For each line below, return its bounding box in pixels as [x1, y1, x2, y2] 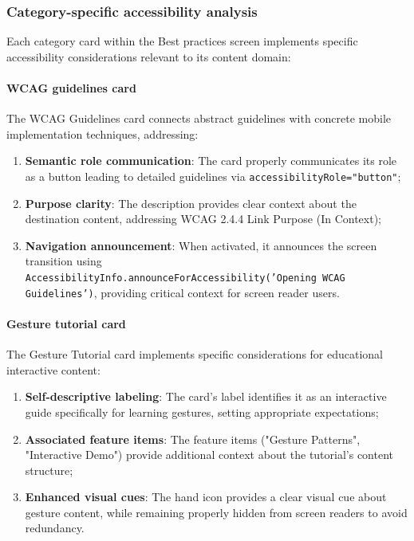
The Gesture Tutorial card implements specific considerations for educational [6, 346, 384, 363]
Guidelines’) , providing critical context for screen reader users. [25, 284, 340, 300]
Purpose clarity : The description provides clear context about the [25, 194, 357, 211]
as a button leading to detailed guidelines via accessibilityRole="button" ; [25, 167, 401, 184]
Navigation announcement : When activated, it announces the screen [25, 237, 377, 253]
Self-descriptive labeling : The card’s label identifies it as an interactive [25, 388, 387, 405]
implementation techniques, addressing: [6, 125, 199, 142]
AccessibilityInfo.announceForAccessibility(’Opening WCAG [25, 272, 345, 284]
